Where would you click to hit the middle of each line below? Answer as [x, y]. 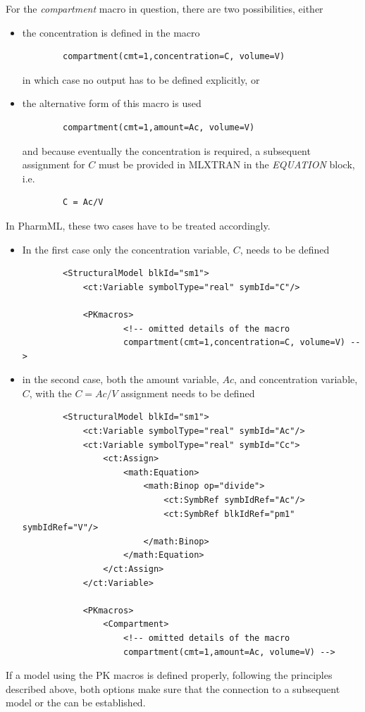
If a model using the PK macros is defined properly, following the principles [169, 675]
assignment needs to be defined [188, 393]
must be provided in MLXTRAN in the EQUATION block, [227, 164]
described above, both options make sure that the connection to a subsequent [173, 688]
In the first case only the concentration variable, [126, 249]
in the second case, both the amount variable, [120, 379]
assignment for [54, 164]
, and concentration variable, [296, 379]
